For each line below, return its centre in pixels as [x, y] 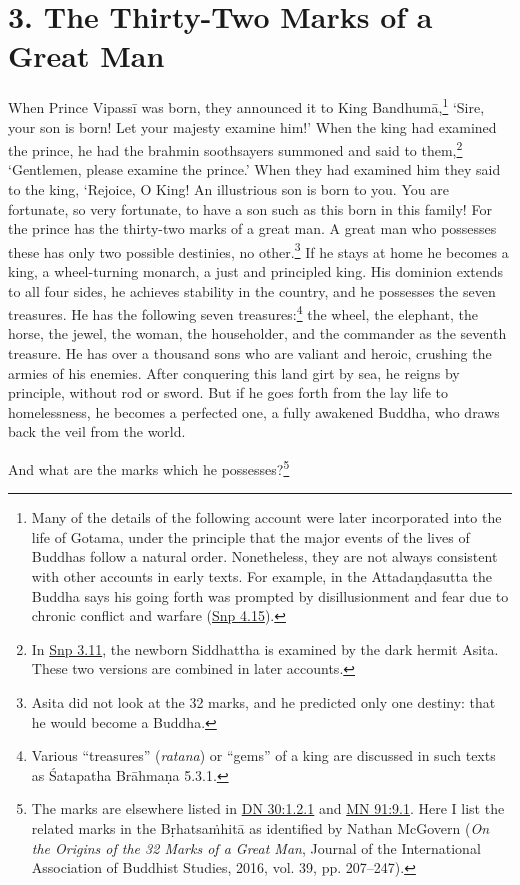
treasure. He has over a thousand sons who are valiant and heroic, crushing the [250, 353]
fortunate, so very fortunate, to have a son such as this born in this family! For [250, 208]
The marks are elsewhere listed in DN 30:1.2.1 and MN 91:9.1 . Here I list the [268, 808]
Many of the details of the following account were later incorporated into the [266, 517]
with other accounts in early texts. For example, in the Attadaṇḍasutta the [262, 576]
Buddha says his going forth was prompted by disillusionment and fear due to [270, 595]
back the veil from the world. [97, 431]
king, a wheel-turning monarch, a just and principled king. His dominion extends [256, 271]
